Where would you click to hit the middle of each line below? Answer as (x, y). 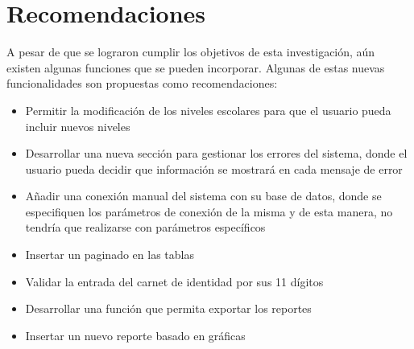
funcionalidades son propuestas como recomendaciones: (142, 83)
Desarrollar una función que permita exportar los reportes (168, 308)
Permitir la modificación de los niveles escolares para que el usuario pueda (208, 110)
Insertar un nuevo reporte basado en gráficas (135, 335)
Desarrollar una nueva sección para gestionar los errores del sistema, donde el (216, 153)
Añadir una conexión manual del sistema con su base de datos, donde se (203, 196)
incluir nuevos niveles (78, 126)
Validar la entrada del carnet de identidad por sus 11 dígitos (174, 281)
